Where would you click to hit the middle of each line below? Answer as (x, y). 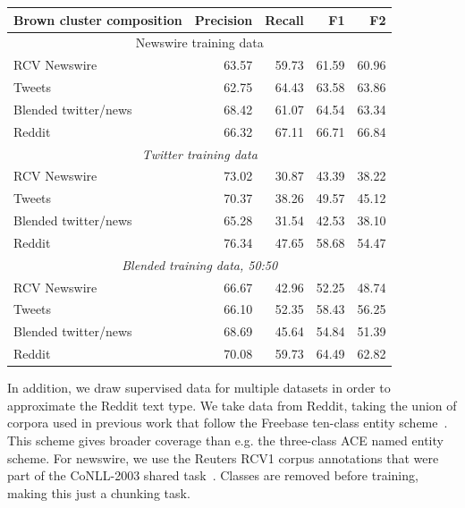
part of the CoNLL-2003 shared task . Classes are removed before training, (213, 475)
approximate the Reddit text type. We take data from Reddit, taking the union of (232, 405)
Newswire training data (199, 42)
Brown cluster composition (98, 19)
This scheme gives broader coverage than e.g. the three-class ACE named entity (225, 440)
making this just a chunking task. (99, 492)
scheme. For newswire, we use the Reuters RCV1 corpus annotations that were (223, 457)
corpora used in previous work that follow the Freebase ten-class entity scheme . (228, 423)
